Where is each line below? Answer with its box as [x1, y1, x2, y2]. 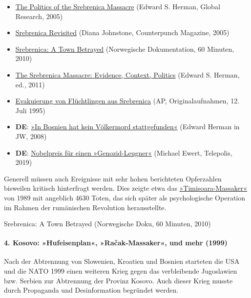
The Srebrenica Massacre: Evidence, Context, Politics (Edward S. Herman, [15, 69, 240, 79]
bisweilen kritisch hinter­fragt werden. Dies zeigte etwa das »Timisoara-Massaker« [4, 183, 247, 193]
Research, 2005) [15, 11, 63, 21]
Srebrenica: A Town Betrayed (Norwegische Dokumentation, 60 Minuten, [15, 43, 234, 54]
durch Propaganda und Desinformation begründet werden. [4, 285, 179, 295]
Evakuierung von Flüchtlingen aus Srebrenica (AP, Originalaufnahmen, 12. [15, 96, 240, 106]
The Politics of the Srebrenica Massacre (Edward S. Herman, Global [15, 1, 220, 11]
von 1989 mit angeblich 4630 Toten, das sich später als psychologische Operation [4, 192, 246, 202]
